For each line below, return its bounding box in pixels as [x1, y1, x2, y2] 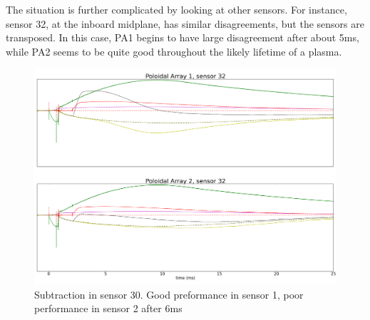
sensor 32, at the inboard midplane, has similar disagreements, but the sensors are [6, 16, 364, 31]
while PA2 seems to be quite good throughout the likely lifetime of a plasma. [6, 43, 342, 58]
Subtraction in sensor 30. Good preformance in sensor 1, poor [34, 287, 304, 301]
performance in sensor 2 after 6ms [34, 301, 183, 316]
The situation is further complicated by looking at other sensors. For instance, [6, 2, 347, 16]
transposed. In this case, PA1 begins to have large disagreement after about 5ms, [6, 30, 359, 45]
